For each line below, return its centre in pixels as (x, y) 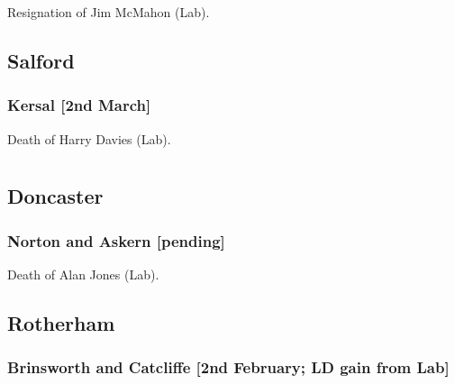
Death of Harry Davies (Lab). (89, 138)
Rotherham (61, 322)
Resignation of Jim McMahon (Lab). (109, 12)
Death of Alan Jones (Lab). (83, 274)
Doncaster (55, 196)
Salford (41, 60)
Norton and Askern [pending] (116, 240)
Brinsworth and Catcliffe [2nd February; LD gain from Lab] (228, 367)
